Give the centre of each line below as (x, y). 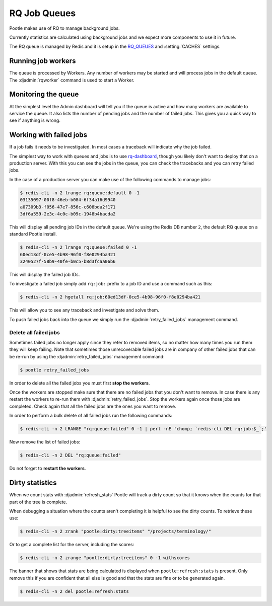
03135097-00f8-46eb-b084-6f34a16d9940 (68, 200)
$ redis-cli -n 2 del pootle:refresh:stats (75, 591)
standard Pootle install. (33, 234)
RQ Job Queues (43, 13)
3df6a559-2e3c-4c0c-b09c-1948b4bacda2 (68, 214)
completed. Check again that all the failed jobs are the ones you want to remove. (93, 406)
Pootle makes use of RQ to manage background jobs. (65, 28)
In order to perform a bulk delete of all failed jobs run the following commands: (91, 416)
